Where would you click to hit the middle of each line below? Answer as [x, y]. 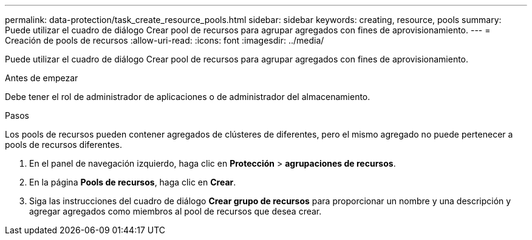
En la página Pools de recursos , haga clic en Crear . [133, 182]
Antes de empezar [42, 78]
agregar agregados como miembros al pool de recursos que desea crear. [176, 211]
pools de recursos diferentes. [64, 145]
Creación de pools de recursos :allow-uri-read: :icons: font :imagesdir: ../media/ [165, 40]
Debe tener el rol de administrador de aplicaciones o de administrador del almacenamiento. [188, 97]
